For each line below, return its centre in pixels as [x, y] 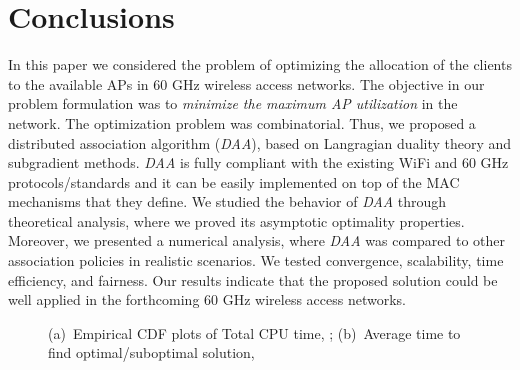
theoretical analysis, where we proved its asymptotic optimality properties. [236, 220]
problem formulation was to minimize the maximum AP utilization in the [233, 103]
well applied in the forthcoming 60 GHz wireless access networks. [207, 299]
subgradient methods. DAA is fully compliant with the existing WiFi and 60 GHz [258, 162]
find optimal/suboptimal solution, [151, 352]
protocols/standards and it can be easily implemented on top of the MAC [234, 181]
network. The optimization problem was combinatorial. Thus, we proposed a [242, 122]
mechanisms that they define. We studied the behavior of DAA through [227, 201]
